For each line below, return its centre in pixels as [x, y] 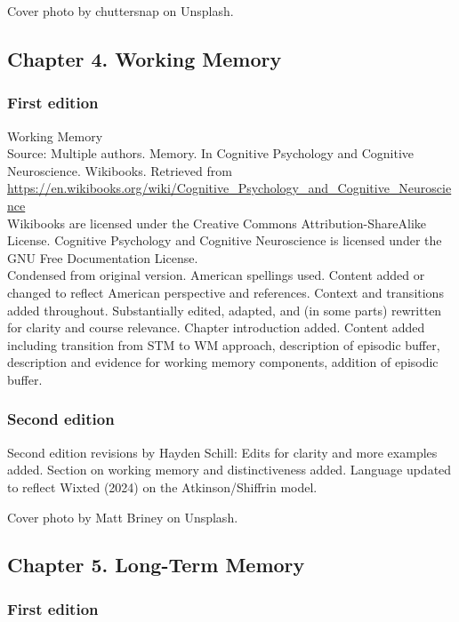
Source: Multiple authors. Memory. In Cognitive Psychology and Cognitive [211, 153]
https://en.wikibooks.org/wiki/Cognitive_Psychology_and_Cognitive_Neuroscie [229, 188]
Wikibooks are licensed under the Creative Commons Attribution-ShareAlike [217, 223]
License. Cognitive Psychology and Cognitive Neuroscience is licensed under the [225, 240]
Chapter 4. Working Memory [145, 58]
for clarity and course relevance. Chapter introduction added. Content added [216, 327]
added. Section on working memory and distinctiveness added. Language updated [229, 470]
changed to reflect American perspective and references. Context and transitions [225, 292]
